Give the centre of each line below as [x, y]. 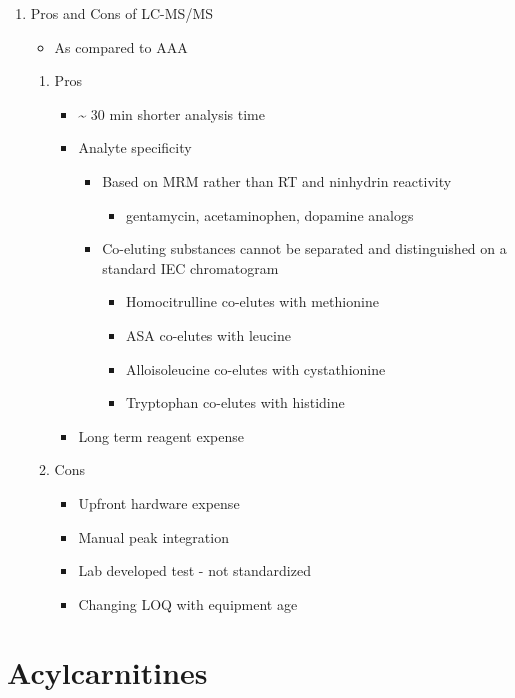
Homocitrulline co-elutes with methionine [252, 301]
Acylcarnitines [107, 672]
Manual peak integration [153, 536]
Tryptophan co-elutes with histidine [235, 402]
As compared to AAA [121, 46]
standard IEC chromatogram [190, 267]
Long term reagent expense [161, 435]
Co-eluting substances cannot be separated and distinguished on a [304, 248]
